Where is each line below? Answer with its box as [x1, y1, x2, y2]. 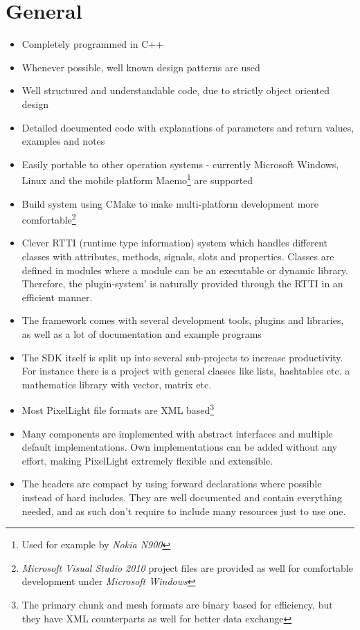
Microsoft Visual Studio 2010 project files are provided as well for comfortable [21, 560, 353, 575]
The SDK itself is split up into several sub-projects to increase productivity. [21, 350, 343, 364]
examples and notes [21, 134, 105, 148]
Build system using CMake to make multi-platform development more [21, 196, 319, 210]
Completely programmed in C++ [21, 37, 164, 51]
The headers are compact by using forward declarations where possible [21, 476, 322, 491]
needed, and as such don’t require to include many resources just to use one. [21, 503, 346, 518]
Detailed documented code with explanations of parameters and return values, [21, 120, 354, 134]
